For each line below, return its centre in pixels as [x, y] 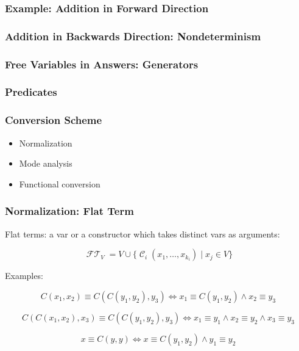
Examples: [24, 276]
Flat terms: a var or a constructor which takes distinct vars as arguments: [142, 233]
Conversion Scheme [54, 120]
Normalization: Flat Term [69, 211]
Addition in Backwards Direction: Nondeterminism [133, 36]
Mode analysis [46, 163]
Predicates [31, 92]
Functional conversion [60, 183]
